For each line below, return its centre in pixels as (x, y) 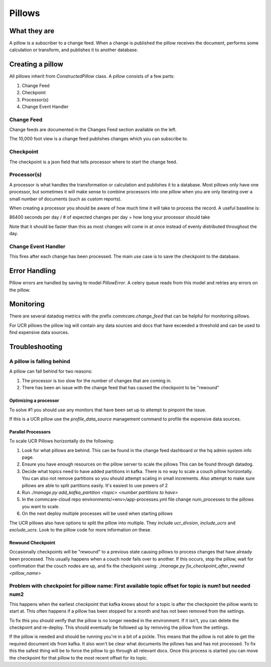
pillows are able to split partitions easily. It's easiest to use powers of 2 (95, 485)
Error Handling (33, 271)
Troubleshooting (36, 347)
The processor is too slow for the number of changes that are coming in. (97, 380)
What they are (32, 31)
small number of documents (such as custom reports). (65, 199)
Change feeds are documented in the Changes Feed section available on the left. (93, 130)
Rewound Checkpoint (32, 543)
